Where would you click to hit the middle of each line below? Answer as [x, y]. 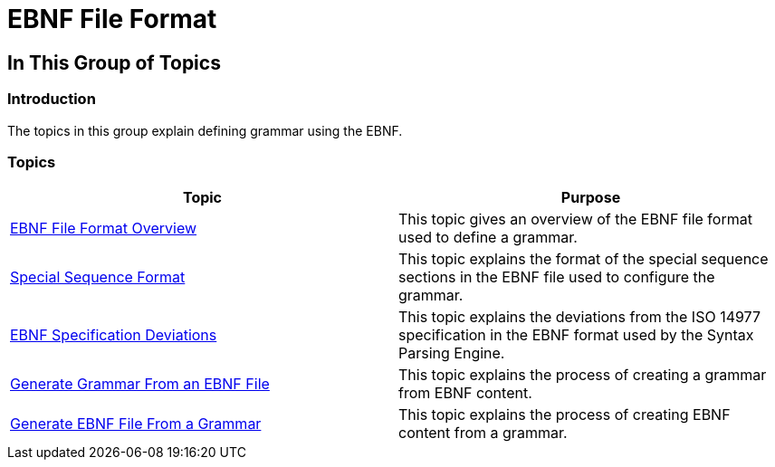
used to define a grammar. [488, 238]
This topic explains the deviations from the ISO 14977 [579, 317]
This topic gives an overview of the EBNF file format [575, 219]
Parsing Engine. [452, 353]
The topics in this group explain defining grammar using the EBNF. [205, 130]
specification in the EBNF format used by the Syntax [576, 335]
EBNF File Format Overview [104, 229]
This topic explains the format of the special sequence [584, 259]
